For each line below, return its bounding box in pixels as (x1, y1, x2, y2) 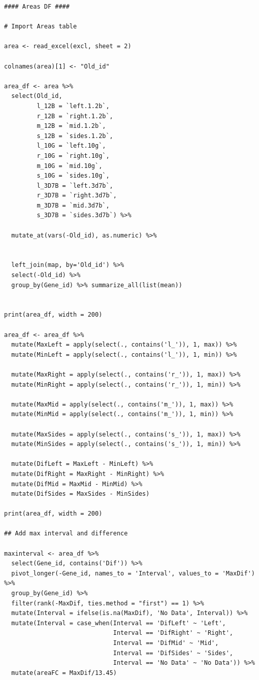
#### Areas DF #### (4, 3, 70, 10)
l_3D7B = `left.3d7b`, (37, 182, 113, 189)
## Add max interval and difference (4, 530, 128, 537)
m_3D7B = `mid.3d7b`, (37, 201, 110, 209)
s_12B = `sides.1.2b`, (37, 132, 113, 140)
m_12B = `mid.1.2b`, (37, 122, 106, 130)
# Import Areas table (4, 23, 77, 30)
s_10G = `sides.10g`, (37, 172, 110, 180)
